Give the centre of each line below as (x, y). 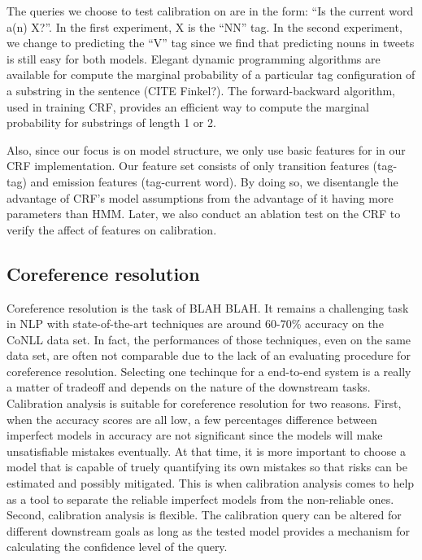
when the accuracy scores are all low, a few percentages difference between (192, 419)
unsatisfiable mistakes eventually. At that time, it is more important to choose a (206, 451)
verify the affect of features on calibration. (112, 229)
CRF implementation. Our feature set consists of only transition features (188, 166)
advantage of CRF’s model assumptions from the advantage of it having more (200, 197)
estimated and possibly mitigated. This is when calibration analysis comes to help (211, 483)
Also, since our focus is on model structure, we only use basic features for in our (206, 149)
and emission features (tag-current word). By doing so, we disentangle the (214, 181)
